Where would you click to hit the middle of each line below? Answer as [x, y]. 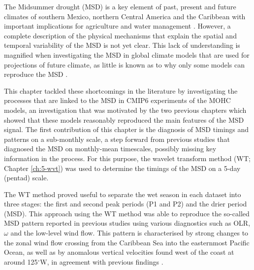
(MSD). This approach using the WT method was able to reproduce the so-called [127, 213]
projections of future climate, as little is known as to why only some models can [124, 64]
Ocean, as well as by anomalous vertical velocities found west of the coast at [119, 252]
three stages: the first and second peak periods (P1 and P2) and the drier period [126, 204]
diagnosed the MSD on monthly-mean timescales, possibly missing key [110, 149]
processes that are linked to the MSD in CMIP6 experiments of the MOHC [117, 100]
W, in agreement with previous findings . [102, 261]
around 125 [21, 261]
